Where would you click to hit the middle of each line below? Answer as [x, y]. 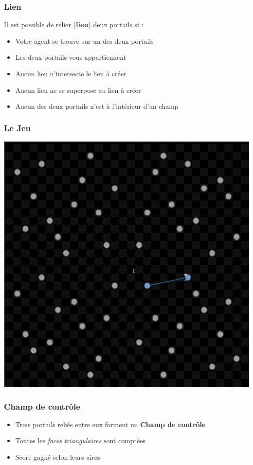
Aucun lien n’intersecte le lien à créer [71, 73]
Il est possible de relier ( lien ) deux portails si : [74, 25]
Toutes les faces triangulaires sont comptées [80, 440]
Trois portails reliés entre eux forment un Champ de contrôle [110, 424]
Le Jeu [18, 128]
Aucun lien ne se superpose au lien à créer [78, 90]
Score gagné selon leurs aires [58, 457]
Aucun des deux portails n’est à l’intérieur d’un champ [97, 106]
